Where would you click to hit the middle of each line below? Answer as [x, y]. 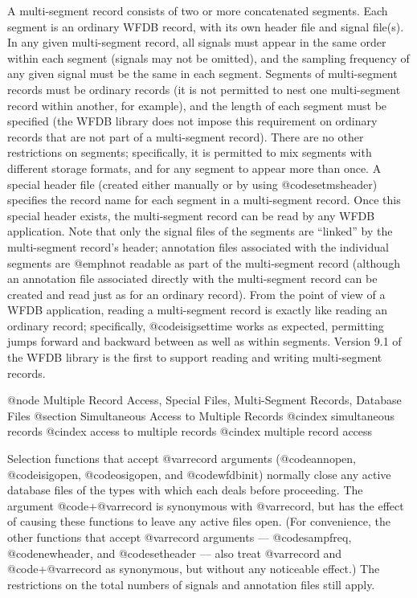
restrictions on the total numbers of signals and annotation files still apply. [191, 584]
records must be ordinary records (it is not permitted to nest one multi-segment [204, 89]
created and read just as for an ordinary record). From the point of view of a [196, 294]
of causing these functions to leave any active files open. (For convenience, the [199, 521]
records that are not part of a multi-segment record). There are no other [186, 136]
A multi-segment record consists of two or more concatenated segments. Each [198, 10]
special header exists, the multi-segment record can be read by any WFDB [191, 215]
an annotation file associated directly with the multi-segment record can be [192, 279]
